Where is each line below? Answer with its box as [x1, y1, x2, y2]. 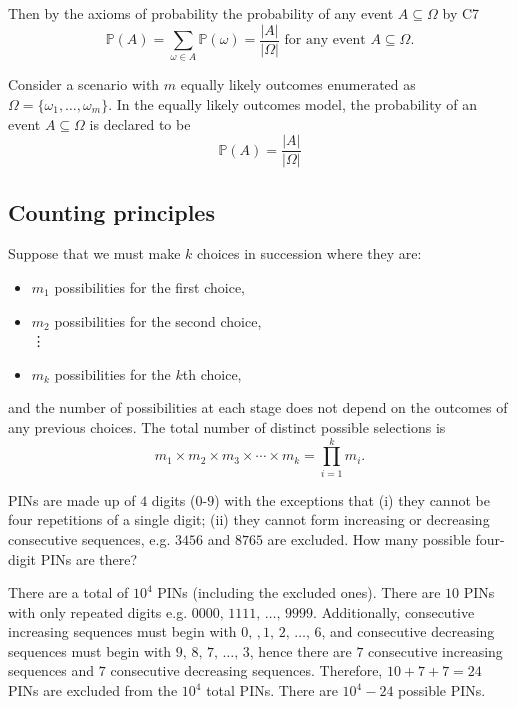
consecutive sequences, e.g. [8, 528, 171, 549]
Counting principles [8, 196, 215, 227]
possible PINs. [398, 680, 486, 701]
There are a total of [8, 582, 129, 603]
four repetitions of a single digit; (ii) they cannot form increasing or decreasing [8, 509, 490, 530]
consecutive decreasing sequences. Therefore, [110, 660, 383, 681]
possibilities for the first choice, [54, 277, 245, 298]
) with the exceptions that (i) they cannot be [214, 489, 490, 510]
